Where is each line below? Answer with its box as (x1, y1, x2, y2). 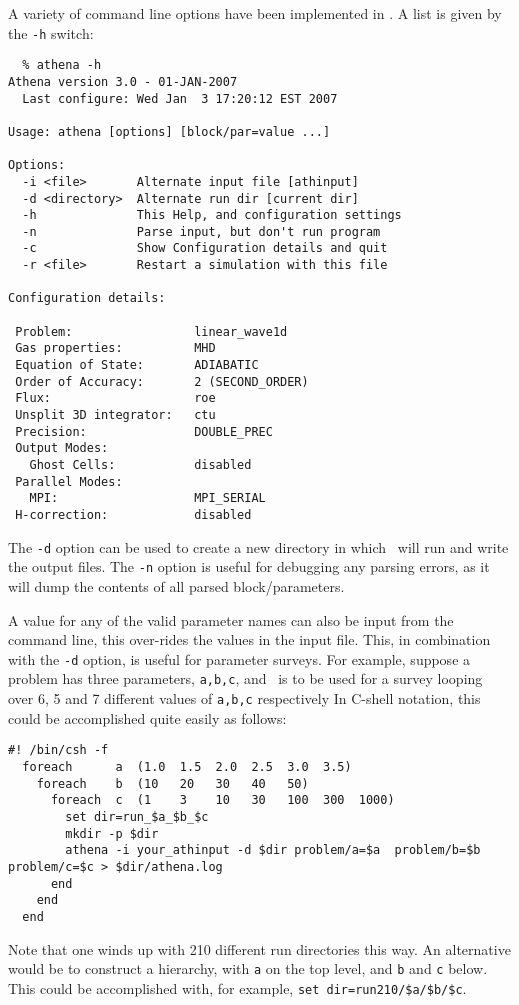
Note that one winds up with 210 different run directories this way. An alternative (8, 938, 511, 959)
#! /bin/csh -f (8, 743, 109, 758)
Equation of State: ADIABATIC (15, 358, 259, 373)
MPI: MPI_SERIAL (29, 491, 266, 506)
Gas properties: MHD (15, 341, 216, 356)
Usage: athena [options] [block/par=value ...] (8, 124, 331, 139)
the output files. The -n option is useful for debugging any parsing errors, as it (8, 556, 490, 577)
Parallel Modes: (15, 474, 123, 489)
